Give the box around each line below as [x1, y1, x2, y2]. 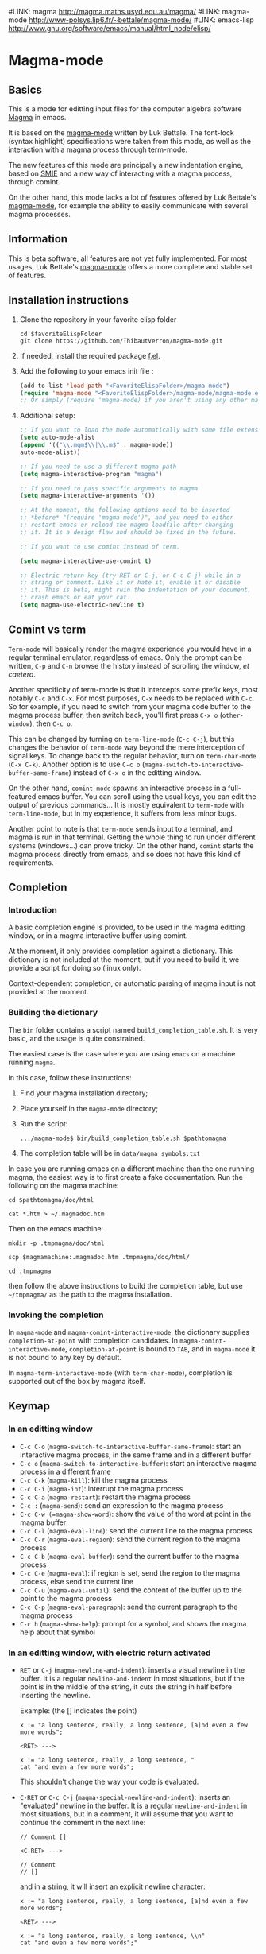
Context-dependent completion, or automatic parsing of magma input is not [8, 979, 256, 988]
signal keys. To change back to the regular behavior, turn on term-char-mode [8, 750, 256, 760]
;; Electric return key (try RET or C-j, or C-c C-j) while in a [19, 572, 241, 580]
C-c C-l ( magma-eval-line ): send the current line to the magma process [19, 1526, 253, 1535]
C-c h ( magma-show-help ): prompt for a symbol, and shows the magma [19, 1619, 247, 1628]
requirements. [8, 858, 54, 867]
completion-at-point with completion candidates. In [8, 1336, 179, 1345]
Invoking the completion [8, 1309, 104, 1320]
